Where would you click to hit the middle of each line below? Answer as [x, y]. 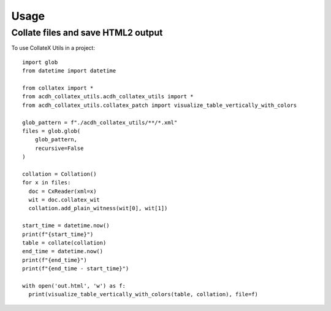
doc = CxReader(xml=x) [63, 191]
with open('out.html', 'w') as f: [74, 285]
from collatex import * [58, 88]
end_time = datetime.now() [63, 251]
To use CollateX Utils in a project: [53, 48]
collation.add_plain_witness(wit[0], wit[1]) [98, 208]
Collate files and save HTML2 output [87, 33]
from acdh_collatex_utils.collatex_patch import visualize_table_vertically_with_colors [160, 105]
